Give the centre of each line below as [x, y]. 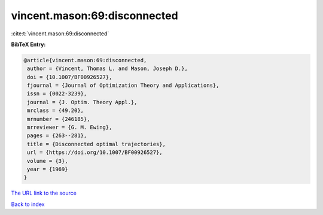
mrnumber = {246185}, [59, 119]
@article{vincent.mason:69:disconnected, [85, 60]
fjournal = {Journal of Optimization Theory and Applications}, [123, 86]
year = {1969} [48, 169]
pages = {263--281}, [57, 136]
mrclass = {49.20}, [55, 110]
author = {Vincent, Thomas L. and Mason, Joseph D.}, [107, 69]
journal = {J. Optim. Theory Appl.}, [82, 102]
